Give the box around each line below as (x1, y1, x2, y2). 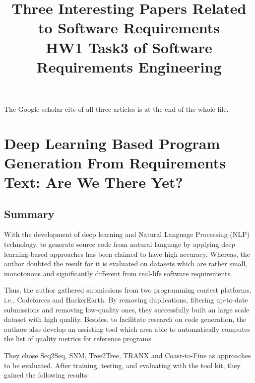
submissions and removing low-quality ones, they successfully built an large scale (4, 304, 250, 314)
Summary (4, 206, 55, 221)
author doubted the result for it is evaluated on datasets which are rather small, (4, 258, 248, 269)
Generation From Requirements (4, 152, 226, 172)
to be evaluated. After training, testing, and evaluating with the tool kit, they (4, 360, 241, 370)
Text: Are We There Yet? (4, 172, 183, 192)
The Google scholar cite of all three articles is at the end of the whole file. (4, 103, 229, 114)
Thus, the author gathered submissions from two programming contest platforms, (4, 285, 252, 295)
